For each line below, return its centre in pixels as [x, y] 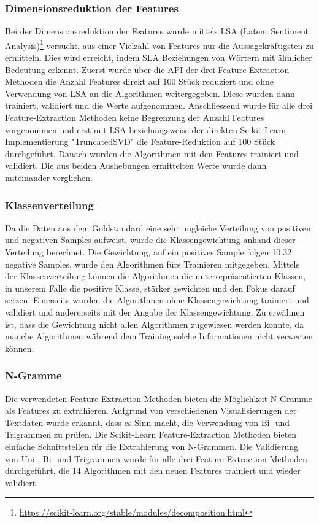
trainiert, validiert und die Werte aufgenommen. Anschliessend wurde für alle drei [159, 105]
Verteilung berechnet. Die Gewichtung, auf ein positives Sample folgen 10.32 [148, 252]
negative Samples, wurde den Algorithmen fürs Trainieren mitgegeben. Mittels [152, 264]
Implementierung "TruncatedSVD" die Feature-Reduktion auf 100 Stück [140, 141]
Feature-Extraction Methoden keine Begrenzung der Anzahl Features [135, 118]
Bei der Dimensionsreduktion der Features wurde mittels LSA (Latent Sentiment [157, 31]
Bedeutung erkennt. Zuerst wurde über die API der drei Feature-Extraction [147, 69]
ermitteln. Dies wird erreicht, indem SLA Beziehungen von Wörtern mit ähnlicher [159, 57]
